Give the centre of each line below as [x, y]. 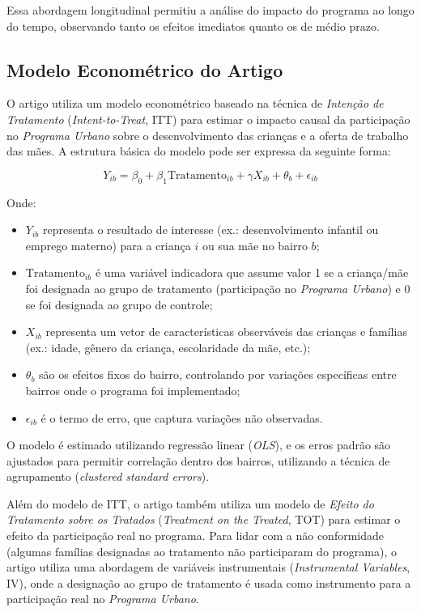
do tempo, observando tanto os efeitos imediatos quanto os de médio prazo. [193, 25]
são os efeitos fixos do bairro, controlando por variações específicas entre [218, 374]
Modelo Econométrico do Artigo [145, 69]
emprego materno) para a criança [108, 245]
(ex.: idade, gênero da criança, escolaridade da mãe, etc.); [168, 347]
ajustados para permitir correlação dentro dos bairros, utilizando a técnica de [198, 460]
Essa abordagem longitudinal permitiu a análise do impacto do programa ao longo [210, 10]
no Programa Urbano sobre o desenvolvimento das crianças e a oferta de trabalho [208, 135]
